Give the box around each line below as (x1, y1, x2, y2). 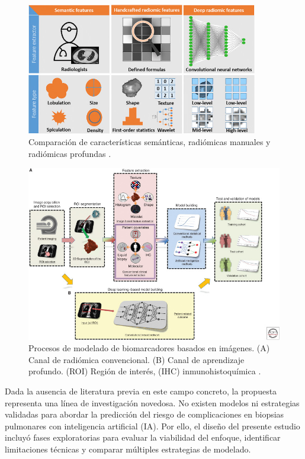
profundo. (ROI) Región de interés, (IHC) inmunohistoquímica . (28, 365, 261, 377)
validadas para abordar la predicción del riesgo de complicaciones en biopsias (5, 408, 284, 421)
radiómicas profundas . (28, 147, 111, 159)
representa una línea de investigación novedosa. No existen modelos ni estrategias (5, 396, 300, 409)
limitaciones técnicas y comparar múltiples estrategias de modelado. (5, 442, 251, 455)
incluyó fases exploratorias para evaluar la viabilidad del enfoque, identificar (5, 431, 281, 444)
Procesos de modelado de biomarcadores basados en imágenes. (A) (28, 342, 270, 354)
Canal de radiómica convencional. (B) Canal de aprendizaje (28, 353, 245, 365)
